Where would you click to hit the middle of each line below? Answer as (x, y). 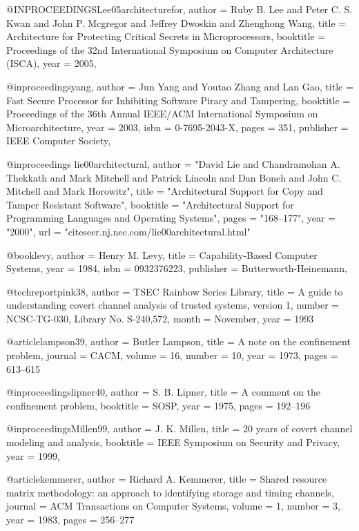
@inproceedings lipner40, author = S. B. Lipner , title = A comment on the (163, 392)
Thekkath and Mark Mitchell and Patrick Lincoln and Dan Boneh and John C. (174, 177)
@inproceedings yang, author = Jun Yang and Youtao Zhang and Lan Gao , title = (180, 86)
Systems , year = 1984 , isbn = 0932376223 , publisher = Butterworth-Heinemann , (177, 268)
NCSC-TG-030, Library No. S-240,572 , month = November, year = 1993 (160, 318)
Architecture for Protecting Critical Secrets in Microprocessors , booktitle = (166, 36)
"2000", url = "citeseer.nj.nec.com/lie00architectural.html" (128, 231)
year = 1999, (33, 455)
